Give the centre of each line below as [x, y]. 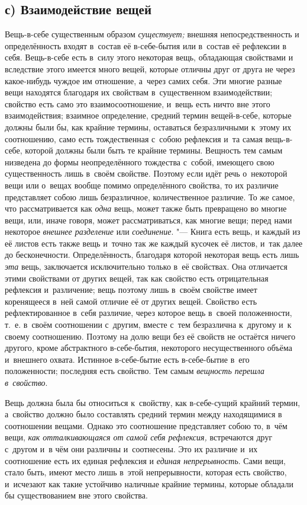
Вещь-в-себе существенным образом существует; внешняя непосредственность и [152, 34]
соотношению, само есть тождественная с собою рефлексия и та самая [134, 138]
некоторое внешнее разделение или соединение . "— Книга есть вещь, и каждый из [153, 231]
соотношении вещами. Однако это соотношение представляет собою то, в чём [146, 425]
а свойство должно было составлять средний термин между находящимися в [143, 414]
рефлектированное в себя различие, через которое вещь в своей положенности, [148, 313]
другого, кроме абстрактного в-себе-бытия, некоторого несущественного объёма [149, 348]
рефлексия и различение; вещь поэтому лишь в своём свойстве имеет [131, 290]
